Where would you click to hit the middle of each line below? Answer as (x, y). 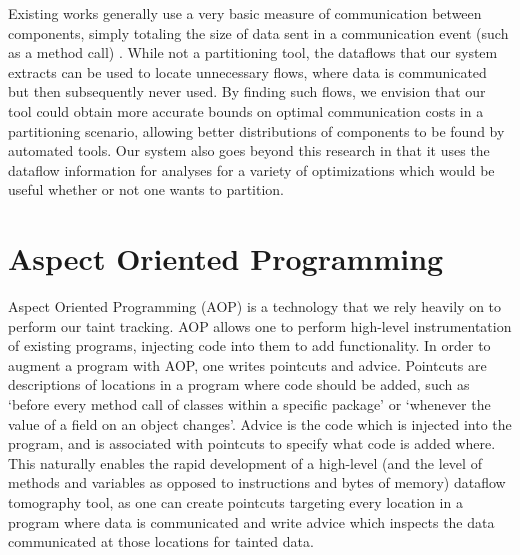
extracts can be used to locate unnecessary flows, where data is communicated (247, 71)
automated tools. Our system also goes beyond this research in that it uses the (249, 150)
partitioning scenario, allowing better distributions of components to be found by (256, 130)
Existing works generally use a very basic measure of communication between (245, 13)
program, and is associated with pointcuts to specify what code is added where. (252, 443)
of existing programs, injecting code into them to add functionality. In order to (249, 345)
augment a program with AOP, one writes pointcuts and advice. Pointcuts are (247, 364)
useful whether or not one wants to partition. (146, 189)
